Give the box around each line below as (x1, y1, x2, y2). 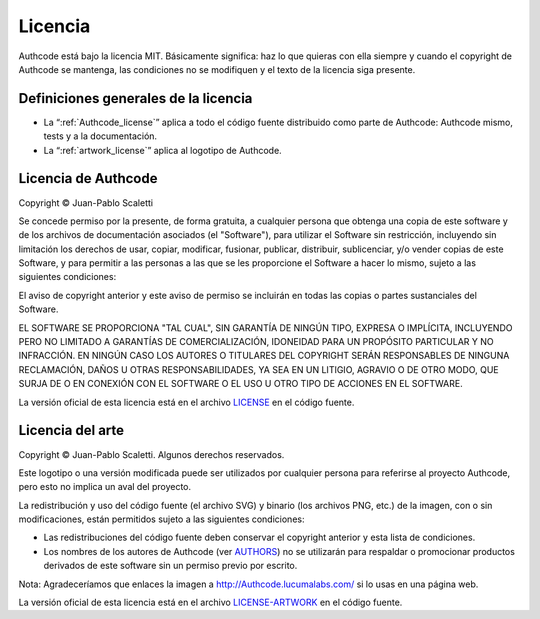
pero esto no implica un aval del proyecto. (18, 481, 192, 493)
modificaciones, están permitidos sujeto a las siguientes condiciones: (18, 513, 305, 525)
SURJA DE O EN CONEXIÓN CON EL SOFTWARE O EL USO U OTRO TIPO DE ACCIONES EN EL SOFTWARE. (18, 378, 464, 390)
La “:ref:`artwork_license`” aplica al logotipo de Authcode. (43, 144, 282, 156)
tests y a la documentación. (43, 130, 158, 142)
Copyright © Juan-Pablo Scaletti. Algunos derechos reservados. (18, 448, 285, 460)
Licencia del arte (18, 422, 125, 439)
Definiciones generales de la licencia (18, 90, 253, 107)
